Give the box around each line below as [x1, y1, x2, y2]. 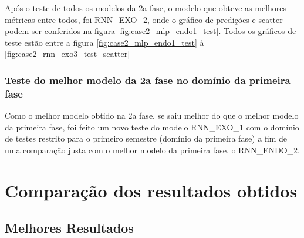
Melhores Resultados [5, 219, 134, 237]
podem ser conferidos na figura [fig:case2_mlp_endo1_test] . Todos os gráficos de [5, 25, 296, 37]
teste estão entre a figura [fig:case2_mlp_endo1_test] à [5, 36, 204, 48]
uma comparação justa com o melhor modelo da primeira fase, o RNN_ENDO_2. [5, 143, 300, 156]
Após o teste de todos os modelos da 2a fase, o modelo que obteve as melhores [5, 2, 287, 14]
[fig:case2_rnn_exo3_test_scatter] [5, 48, 130, 60]
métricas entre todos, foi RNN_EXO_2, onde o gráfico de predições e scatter [5, 13, 283, 25]
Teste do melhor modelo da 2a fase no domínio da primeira [5, 72, 291, 87]
